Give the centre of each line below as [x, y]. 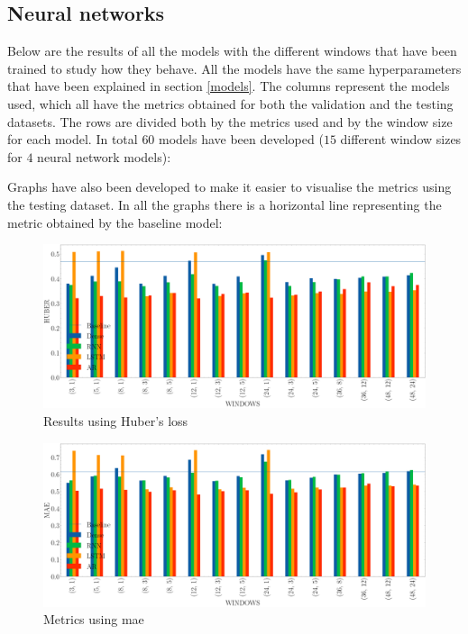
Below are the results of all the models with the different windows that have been [232, 51]
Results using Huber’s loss [116, 420]
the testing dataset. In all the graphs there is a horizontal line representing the [225, 204]
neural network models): [104, 156]
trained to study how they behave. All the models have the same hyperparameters [234, 68]
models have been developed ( [241, 139]
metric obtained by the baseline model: [115, 222]
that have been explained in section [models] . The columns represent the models [229, 86]
